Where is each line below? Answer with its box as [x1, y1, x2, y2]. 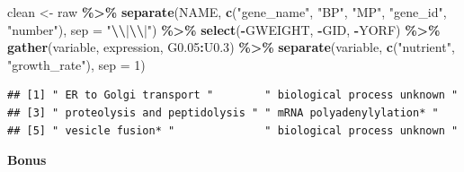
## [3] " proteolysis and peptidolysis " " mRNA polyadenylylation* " [7, 106, 439, 119]
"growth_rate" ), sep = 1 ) [7, 55, 146, 73]
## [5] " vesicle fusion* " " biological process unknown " [7, 124, 459, 137]
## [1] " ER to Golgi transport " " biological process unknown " [7, 89, 459, 102]
